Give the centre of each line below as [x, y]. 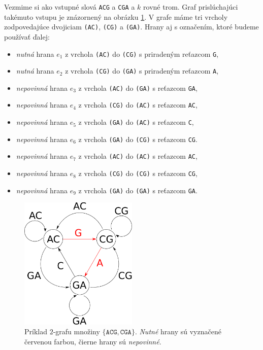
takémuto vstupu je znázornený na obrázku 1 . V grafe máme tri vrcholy [116, 16]
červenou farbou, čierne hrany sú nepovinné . [93, 341]
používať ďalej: [27, 36]
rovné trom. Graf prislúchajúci [191, 7]
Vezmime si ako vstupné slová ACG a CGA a [70, 7]
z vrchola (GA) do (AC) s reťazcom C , [136, 122]
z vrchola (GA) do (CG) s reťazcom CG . [138, 139]
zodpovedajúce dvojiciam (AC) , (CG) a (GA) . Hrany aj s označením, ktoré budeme [131, 27]
